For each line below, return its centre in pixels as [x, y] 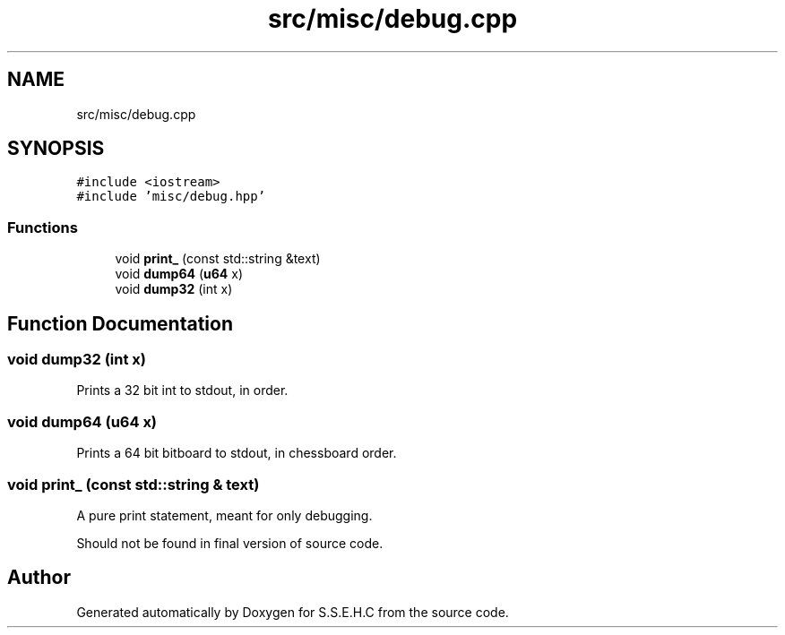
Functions [43, 227]
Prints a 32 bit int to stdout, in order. [182, 390]
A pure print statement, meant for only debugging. [224, 515]
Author [39, 578]
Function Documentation [120, 323]
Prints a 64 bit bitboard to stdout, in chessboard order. [237, 453]
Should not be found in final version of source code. [230, 543]
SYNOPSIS [56, 149]
